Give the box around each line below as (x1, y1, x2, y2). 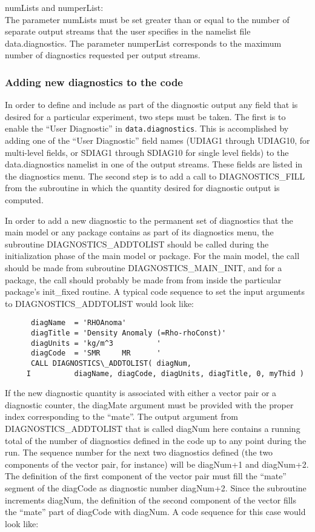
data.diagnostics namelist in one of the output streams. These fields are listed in (5, 158, 303, 170)
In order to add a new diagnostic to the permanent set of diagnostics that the (5, 214, 293, 226)
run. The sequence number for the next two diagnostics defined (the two (5, 446, 273, 459)
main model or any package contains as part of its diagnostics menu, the (5, 226, 274, 238)
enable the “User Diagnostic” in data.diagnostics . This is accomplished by (5, 122, 289, 135)
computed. (5, 194, 44, 206)
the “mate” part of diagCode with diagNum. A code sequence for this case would (5, 505, 306, 518)
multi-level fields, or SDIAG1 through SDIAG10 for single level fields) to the (5, 146, 289, 158)
